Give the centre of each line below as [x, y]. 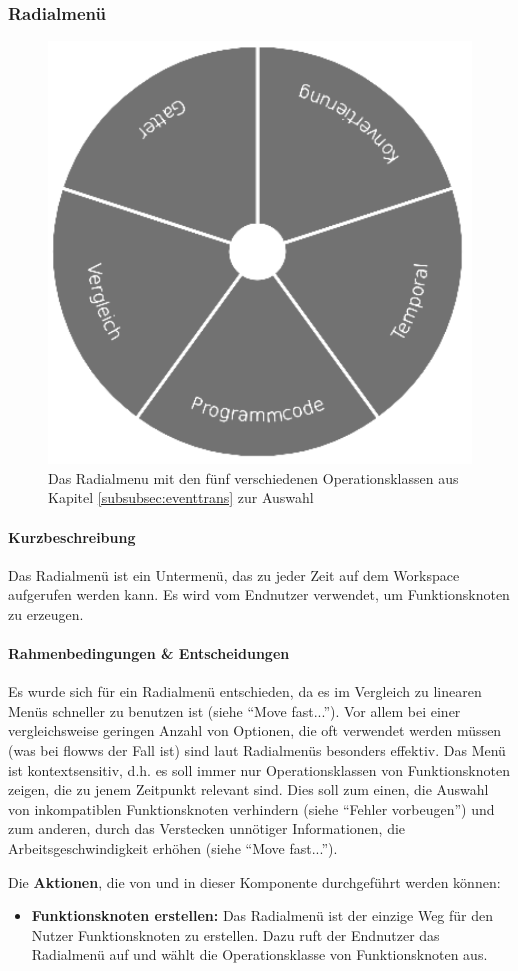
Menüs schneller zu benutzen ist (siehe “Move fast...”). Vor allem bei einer [234, 710]
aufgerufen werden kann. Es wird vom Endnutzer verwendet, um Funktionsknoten [259, 594]
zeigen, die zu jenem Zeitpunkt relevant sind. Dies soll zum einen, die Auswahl [248, 789]
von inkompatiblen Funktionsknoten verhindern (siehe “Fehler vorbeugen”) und [251, 808]
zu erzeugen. [46, 613]
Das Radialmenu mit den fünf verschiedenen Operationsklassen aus [253, 477]
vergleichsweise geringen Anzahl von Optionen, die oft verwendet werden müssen [255, 730]
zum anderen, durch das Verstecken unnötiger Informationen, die [207, 828]
